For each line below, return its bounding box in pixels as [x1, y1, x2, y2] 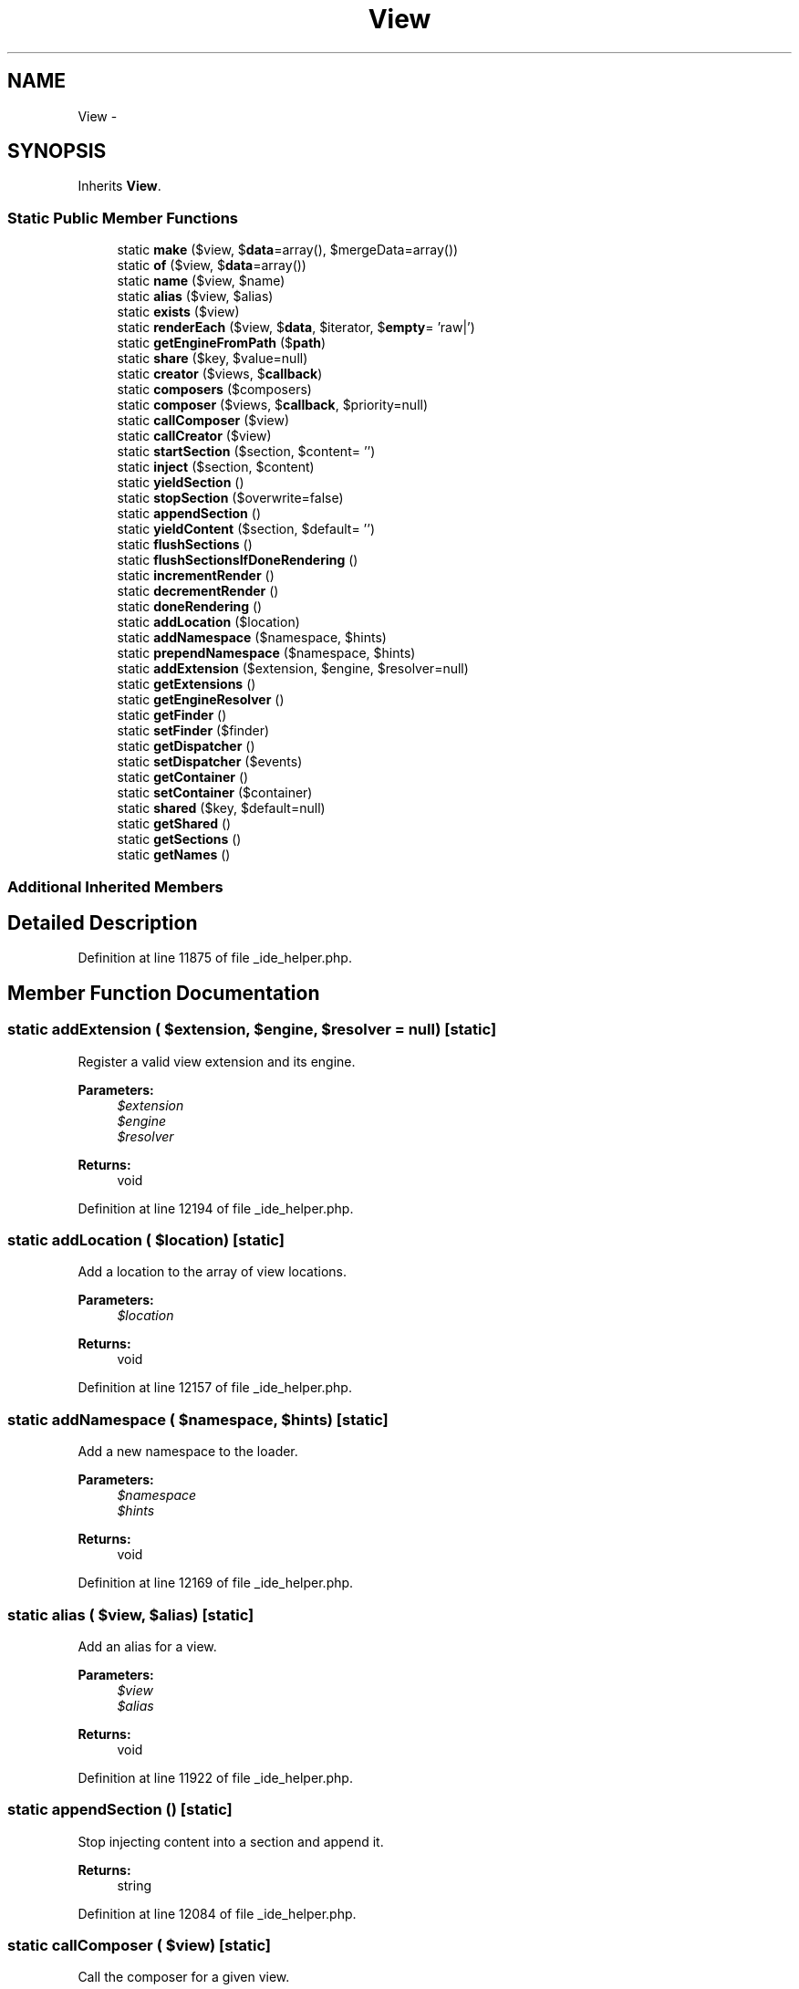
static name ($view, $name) [117, 273, 285, 289]
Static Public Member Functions [7, 208, 239, 227]
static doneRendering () [117, 599, 263, 615]
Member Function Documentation [7, 981, 320, 1005]
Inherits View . [78, 178, 161, 194]
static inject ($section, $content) [117, 459, 315, 475]
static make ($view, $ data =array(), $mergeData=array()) [117, 242, 459, 258]
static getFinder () [117, 707, 227, 724]
